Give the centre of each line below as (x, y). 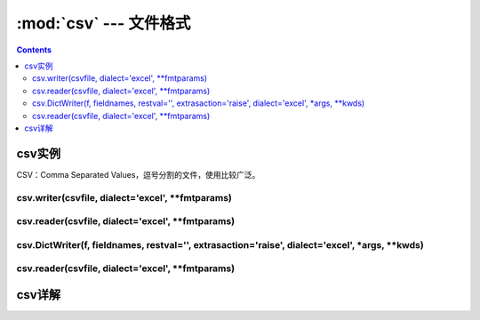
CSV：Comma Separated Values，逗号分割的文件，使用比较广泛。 (138, 174)
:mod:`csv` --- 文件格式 (104, 23)
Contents (34, 50)
